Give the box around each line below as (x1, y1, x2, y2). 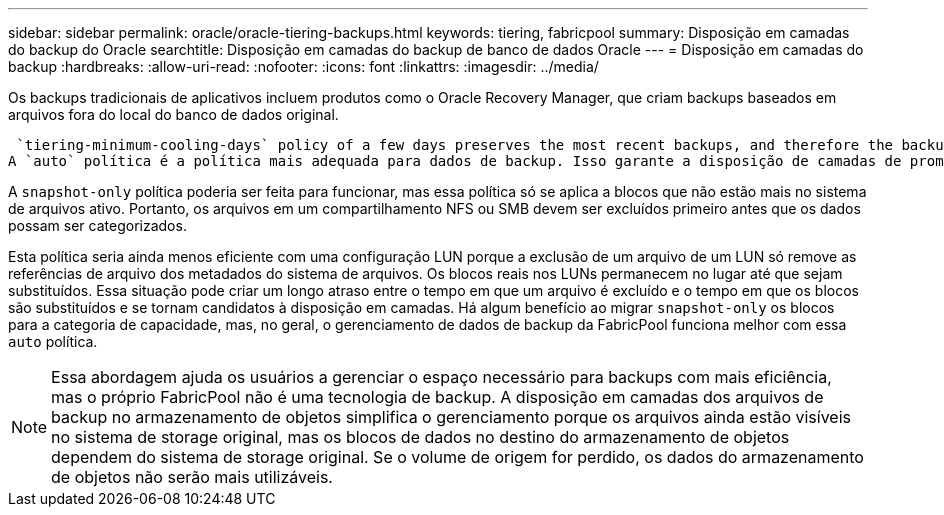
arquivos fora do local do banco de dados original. (8, 106, 339, 123)
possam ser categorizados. (8, 217, 187, 234)
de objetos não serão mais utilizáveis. (51, 467, 333, 487)
